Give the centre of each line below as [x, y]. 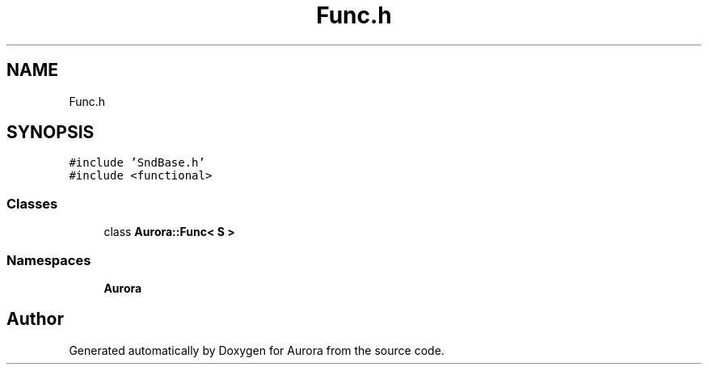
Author [35, 319]
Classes [32, 203]
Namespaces [49, 260]
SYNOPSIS [51, 133]
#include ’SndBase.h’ [137, 163]
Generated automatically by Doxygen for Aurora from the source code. [257, 350]
